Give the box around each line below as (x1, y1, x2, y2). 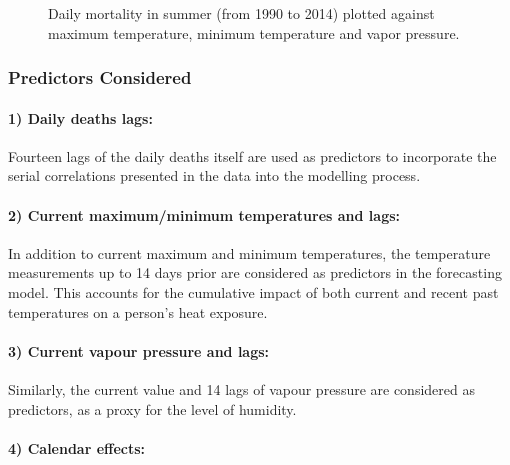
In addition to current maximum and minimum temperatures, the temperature (8, 242, 491, 263)
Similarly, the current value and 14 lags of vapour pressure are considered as (8, 378, 475, 399)
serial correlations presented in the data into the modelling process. (8, 165, 421, 186)
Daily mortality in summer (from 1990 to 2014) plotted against (48, 3, 435, 23)
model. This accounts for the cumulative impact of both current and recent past (8, 282, 499, 302)
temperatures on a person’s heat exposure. (8, 301, 268, 322)
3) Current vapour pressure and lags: (8, 340, 270, 361)
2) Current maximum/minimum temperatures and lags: (8, 204, 401, 225)
